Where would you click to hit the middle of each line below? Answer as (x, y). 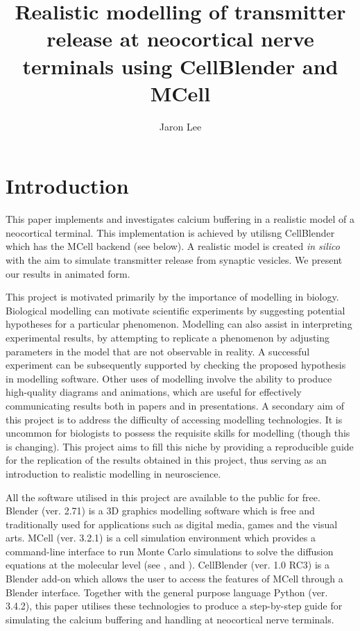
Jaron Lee (180, 126)
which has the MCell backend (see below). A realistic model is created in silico (173, 246)
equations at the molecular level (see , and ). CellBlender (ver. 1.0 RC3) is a (168, 565)
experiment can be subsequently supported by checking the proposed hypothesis (176, 365)
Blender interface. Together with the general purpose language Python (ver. (167, 592)
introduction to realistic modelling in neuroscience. (113, 473)
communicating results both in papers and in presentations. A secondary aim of (175, 405)
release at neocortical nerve (180, 39)
